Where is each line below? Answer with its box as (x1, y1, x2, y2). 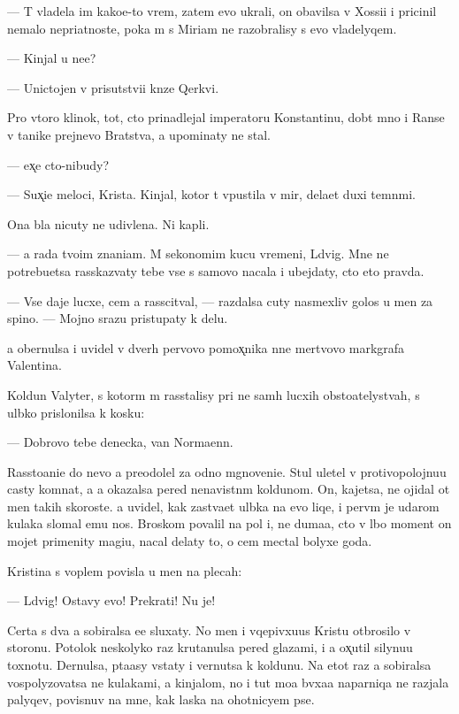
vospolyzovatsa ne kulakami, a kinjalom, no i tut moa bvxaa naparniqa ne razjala (7, 672, 449, 691)
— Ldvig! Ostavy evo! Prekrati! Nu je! (7, 591, 216, 610)
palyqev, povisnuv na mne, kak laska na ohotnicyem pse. (7, 690, 315, 709)
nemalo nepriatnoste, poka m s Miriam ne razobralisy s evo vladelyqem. (7, 19, 397, 37)
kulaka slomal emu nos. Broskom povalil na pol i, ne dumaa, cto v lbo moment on (7, 514, 452, 533)
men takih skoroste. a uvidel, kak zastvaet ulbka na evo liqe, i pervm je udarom (7, 496, 440, 515)
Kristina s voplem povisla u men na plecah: (7, 561, 242, 580)
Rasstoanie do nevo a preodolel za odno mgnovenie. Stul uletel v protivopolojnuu (7, 462, 447, 480)
